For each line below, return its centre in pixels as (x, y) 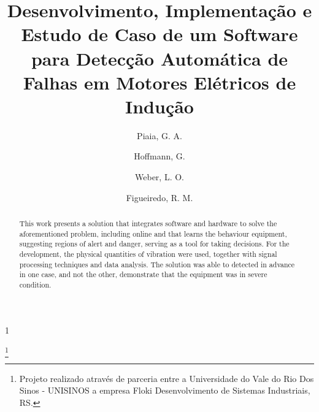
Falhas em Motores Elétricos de (159, 82)
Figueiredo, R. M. (159, 197)
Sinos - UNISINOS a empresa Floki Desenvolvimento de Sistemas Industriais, (165, 390)
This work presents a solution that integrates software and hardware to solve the (148, 223)
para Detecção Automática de (159, 58)
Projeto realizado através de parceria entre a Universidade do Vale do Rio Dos (167, 378)
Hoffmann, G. (159, 156)
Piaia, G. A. (159, 135)
